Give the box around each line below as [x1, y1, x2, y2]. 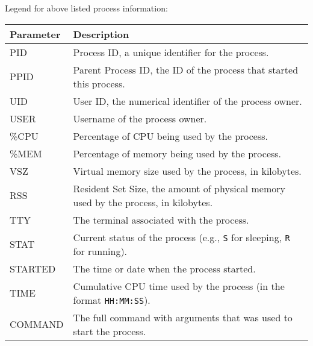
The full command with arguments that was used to [73, 310, 293, 324]
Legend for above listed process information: [5, 2, 168, 14]
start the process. [73, 324, 146, 338]
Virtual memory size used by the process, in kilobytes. [73, 163, 302, 178]
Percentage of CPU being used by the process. [73, 128, 268, 143]
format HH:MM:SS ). [73, 292, 150, 307]
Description [73, 27, 129, 41]
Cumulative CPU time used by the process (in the [73, 278, 285, 293]
